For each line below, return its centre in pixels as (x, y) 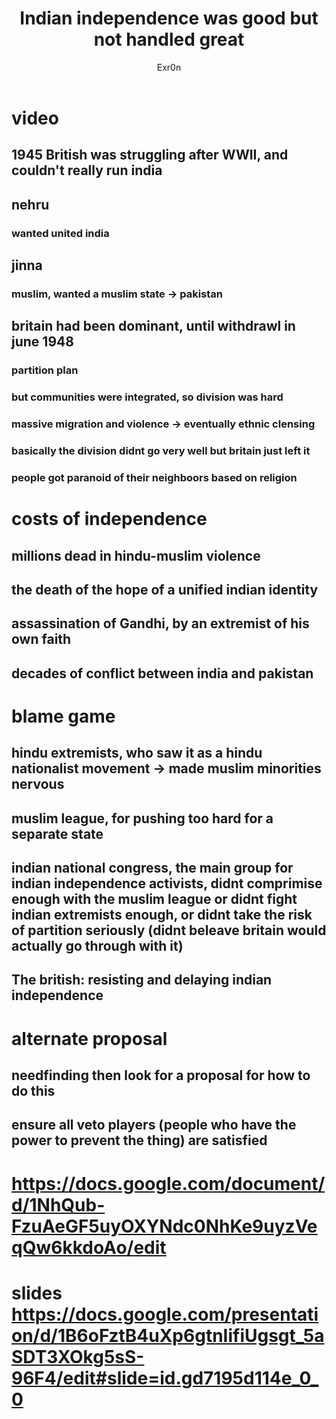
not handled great (169, 39)
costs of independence (109, 519)
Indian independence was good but (169, 18)
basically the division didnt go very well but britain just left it (161, 451)
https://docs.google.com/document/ (168, 1183)
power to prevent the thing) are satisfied (139, 1140)
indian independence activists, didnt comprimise (167, 883)
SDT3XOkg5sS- (78, 1356)
